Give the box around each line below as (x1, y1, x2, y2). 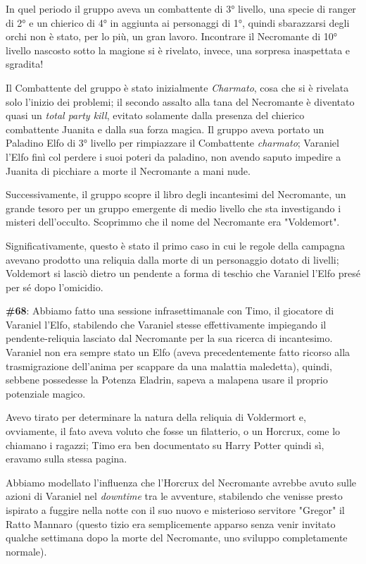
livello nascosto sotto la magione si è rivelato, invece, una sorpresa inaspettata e (6, 42, 351, 57)
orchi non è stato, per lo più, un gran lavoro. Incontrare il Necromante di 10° (6, 29, 338, 44)
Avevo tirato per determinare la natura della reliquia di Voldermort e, (6, 410, 306, 424)
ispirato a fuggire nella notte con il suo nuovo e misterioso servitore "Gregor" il (6, 503, 345, 517)
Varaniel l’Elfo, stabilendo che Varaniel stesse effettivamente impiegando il (6, 317, 327, 331)
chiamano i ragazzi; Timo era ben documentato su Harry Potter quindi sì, (6, 437, 324, 452)
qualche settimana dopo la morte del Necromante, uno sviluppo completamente (6, 530, 348, 545)
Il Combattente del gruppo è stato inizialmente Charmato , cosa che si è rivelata (6, 80, 349, 94)
